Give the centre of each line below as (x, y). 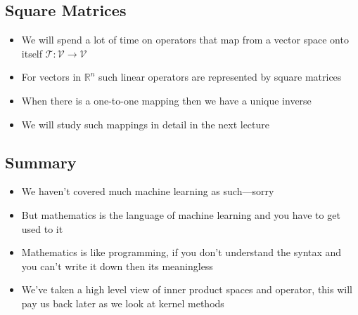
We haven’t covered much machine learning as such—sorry (148, 191)
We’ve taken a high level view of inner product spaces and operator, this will (187, 289)
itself (32, 53)
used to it (42, 228)
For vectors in (51, 77)
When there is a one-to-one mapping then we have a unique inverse (166, 100)
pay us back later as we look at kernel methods (123, 303)
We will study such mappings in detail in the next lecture (146, 124)
